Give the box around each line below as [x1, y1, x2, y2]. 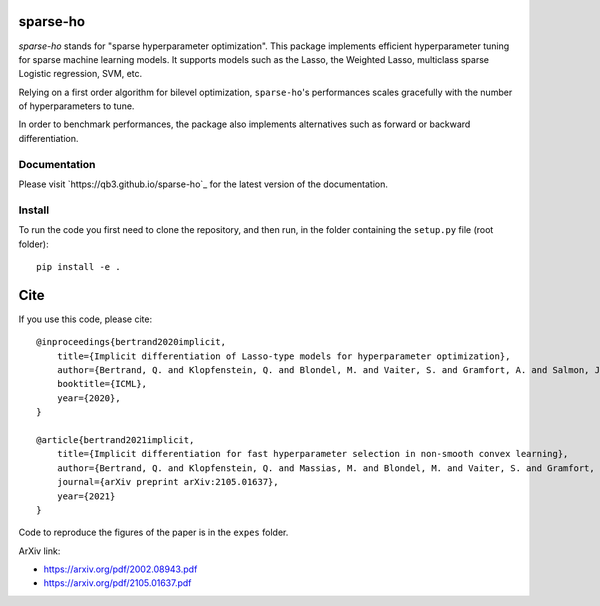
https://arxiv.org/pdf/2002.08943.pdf [43, 563, 198, 575]
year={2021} [56, 490, 116, 502]
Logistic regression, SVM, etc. [18, 68, 143, 80]
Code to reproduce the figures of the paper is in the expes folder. [18, 526, 289, 539]
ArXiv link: [18, 545, 61, 557]
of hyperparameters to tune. [18, 100, 135, 112]
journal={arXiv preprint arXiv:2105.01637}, [56, 476, 279, 488]
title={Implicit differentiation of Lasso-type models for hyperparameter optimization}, [56, 350, 511, 362]
